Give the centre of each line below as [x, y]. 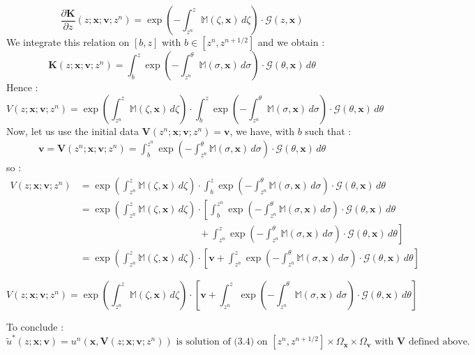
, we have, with [262, 131]
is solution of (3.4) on [222, 342]
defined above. [439, 342]
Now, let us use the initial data [73, 131]
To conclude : [35, 326]
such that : [328, 131]
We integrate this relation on [68, 42]
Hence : [22, 87]
